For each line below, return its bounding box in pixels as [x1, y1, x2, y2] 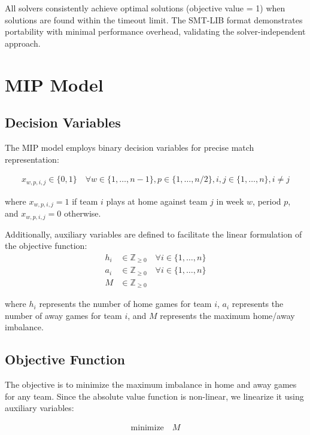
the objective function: [5, 239, 87, 252]
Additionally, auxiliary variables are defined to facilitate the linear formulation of [5, 227, 302, 240]
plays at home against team [106, 194, 208, 207]
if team [72, 194, 98, 207]
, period [253, 194, 281, 207]
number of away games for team [5, 309, 122, 321]
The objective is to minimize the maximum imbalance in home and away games [5, 378, 297, 391]
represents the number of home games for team [39, 297, 212, 310]
